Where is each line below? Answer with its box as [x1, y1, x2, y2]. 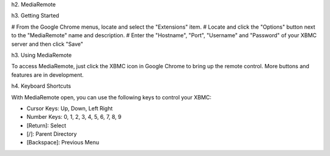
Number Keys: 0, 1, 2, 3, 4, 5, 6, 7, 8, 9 [26, 113, 122, 121]
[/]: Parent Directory [26, 130, 77, 138]
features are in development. [11, 71, 84, 79]
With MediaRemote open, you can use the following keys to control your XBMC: [11, 93, 212, 101]
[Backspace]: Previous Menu [26, 139, 100, 146]
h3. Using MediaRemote [11, 51, 72, 58]
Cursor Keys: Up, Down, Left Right [26, 104, 113, 112]
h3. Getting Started [11, 12, 59, 19]
